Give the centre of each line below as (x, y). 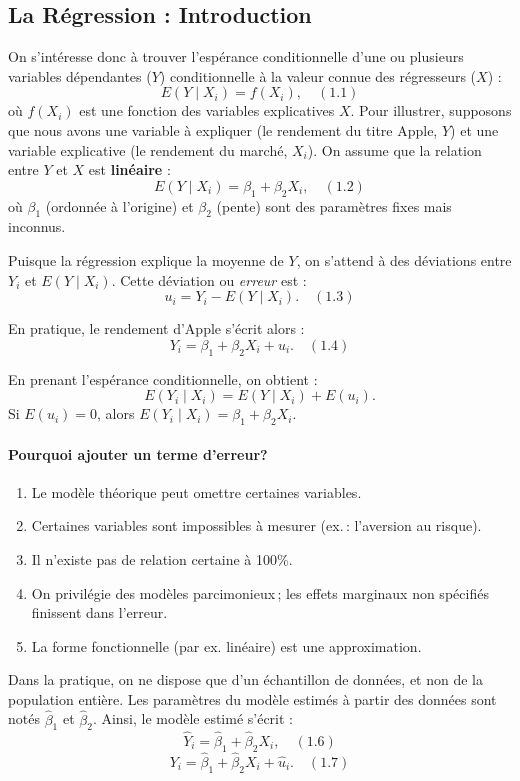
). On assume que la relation (394, 149)
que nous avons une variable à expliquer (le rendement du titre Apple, (223, 129)
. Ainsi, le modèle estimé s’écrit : (192, 718)
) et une (474, 129)
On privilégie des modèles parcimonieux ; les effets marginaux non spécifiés (260, 592)
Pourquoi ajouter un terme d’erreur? (138, 453)
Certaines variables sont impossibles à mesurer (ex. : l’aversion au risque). (256, 525)
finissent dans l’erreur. (99, 612)
